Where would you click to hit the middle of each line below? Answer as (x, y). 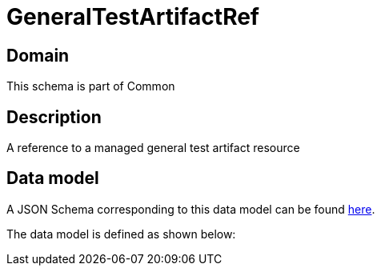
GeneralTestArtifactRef (133, 17)
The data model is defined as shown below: (121, 234)
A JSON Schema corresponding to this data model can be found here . (191, 209)
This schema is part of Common (91, 86)
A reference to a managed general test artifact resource (153, 148)
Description (54, 117)
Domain (38, 55)
